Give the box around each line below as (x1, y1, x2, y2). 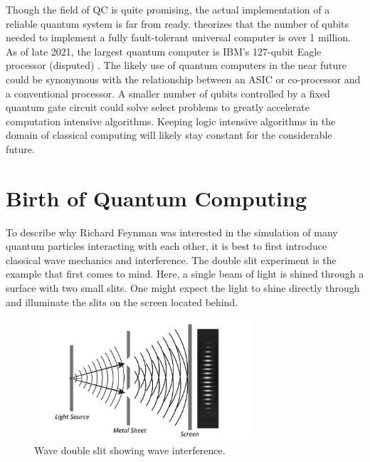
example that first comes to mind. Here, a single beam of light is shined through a (6, 266, 364, 281)
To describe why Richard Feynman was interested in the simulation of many (6, 224, 338, 239)
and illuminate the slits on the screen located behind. (6, 294, 238, 309)
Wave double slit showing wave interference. (34, 443, 226, 458)
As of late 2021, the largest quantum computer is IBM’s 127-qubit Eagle (6, 43, 322, 58)
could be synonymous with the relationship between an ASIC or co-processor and (6, 71, 361, 86)
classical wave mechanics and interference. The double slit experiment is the (6, 252, 337, 267)
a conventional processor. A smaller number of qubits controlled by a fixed (6, 85, 330, 100)
